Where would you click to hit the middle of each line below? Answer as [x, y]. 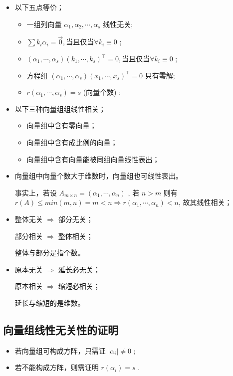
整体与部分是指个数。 [50, 253]
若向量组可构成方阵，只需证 [60, 350]
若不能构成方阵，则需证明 [57, 367]
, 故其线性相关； [205, 202]
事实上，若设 [36, 192]
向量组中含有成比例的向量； [72, 142]
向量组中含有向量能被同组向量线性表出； [93, 159]
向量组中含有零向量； [62, 125]
